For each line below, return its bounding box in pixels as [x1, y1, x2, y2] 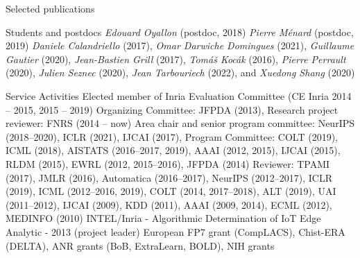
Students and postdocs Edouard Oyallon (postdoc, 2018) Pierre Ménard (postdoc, [6, 24, 354, 39]
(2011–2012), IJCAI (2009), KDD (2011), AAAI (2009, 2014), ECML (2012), [6, 197, 332, 212]
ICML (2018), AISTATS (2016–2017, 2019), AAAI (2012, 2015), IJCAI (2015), [6, 143, 341, 157]
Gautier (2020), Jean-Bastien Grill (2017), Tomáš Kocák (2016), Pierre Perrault [6, 51, 346, 66]
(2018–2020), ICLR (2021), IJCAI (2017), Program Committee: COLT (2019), [6, 129, 338, 144]
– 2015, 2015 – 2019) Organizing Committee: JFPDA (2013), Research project [6, 102, 338, 117]
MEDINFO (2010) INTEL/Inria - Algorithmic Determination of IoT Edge [6, 211, 321, 225]
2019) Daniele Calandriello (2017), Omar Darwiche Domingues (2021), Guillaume [6, 38, 354, 53]
